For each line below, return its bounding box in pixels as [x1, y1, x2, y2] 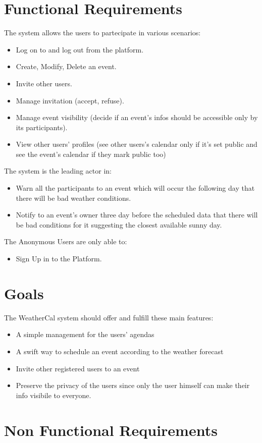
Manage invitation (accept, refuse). [16, 95, 124, 105]
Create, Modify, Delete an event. [16, 61, 117, 72]
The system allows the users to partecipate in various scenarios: [4, 27, 201, 38]
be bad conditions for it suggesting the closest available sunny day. [16, 219, 222, 230]
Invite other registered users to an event [16, 363, 140, 373]
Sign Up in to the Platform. [16, 253, 102, 264]
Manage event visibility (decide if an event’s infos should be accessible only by [16, 112, 258, 123]
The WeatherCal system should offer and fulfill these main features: [4, 312, 214, 322]
